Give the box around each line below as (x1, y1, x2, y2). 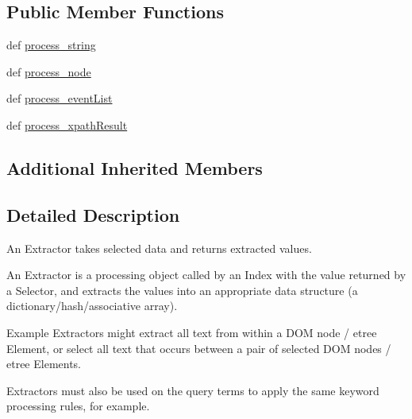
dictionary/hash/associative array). (6, 297, 178, 314)
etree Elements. (6, 355, 82, 372)
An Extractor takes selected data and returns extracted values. (6, 239, 312, 256)
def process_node (6, 63, 91, 80)
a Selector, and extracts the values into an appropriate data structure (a (6, 281, 358, 298)
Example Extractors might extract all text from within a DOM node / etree (6, 324, 377, 340)
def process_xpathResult (6, 116, 128, 133)
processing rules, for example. (6, 398, 150, 414)
